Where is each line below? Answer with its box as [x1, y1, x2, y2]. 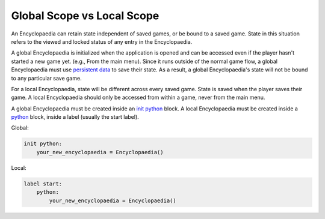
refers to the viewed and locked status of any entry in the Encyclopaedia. [11, 38, 193, 45]
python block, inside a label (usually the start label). [11, 113, 140, 121]
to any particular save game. [11, 74, 82, 82]
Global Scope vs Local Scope [11, 9, 159, 22]
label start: [23, 180, 63, 187]
